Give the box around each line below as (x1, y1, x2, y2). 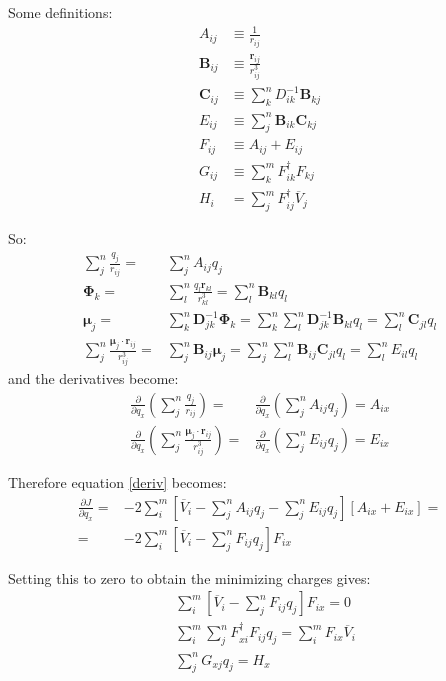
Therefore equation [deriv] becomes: (8, 471, 227, 492)
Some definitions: (8, 2, 113, 22)
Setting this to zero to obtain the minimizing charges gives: (8, 567, 371, 588)
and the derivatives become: (8, 368, 179, 389)
